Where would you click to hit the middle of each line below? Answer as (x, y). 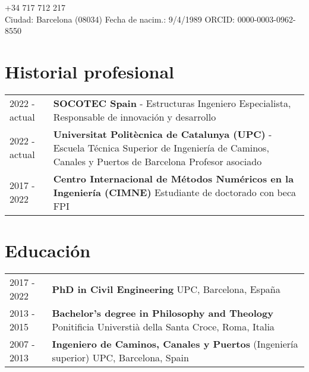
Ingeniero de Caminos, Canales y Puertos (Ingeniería (175, 344)
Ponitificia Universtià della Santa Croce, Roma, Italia (163, 327)
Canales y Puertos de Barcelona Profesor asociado (157, 161)
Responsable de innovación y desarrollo (135, 116)
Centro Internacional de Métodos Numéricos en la (174, 178)
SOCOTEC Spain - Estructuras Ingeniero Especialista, (172, 103)
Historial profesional (90, 71)
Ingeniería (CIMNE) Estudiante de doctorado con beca (175, 192)
